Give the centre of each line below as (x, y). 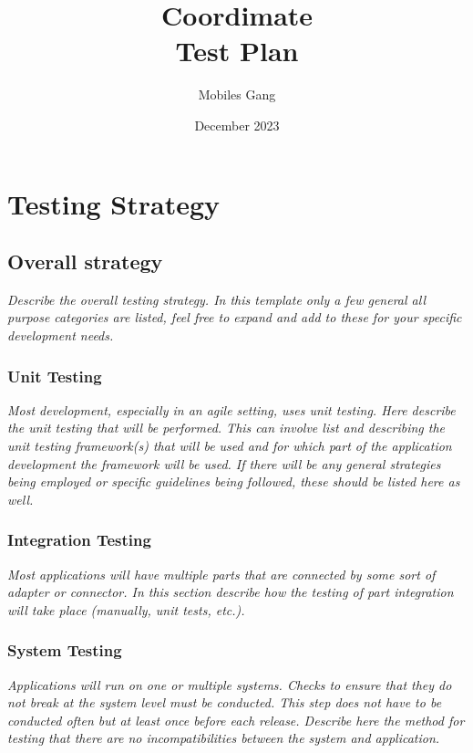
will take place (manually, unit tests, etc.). (126, 609)
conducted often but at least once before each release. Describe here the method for (236, 720)
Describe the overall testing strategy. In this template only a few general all (217, 299)
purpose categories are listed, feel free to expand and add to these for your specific (235, 317)
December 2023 (237, 125)
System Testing (65, 650)
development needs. (61, 335)
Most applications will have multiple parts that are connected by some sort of (221, 574)
